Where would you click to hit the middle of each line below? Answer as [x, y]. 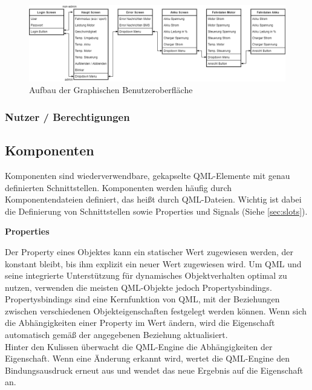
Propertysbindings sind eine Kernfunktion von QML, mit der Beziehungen [142, 299]
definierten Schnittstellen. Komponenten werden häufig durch [119, 187]
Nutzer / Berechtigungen [67, 116]
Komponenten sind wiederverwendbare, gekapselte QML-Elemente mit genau [148, 175]
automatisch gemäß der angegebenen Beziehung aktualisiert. [116, 335]
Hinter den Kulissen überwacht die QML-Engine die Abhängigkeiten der [139, 346]
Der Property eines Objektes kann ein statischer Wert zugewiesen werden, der [149, 251]
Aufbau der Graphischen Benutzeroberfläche [111, 90]
